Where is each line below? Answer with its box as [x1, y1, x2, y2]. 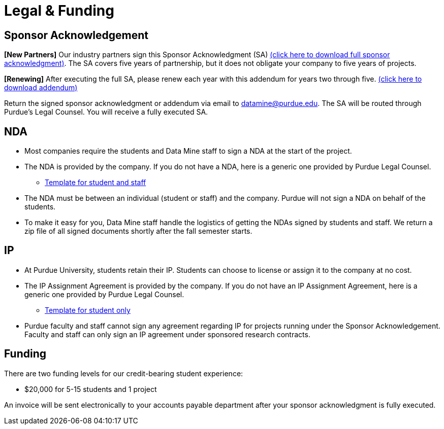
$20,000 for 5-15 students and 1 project [24, 384, 157, 394]
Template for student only [45, 305, 131, 314]
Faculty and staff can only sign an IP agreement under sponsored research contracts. [24, 330, 310, 339]
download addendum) [4, 83, 78, 92]
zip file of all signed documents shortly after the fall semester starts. [24, 227, 252, 236]
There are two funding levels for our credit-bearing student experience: [4, 369, 243, 378]
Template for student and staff [45, 178, 146, 187]
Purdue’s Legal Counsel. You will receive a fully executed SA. [4, 108, 208, 117]
